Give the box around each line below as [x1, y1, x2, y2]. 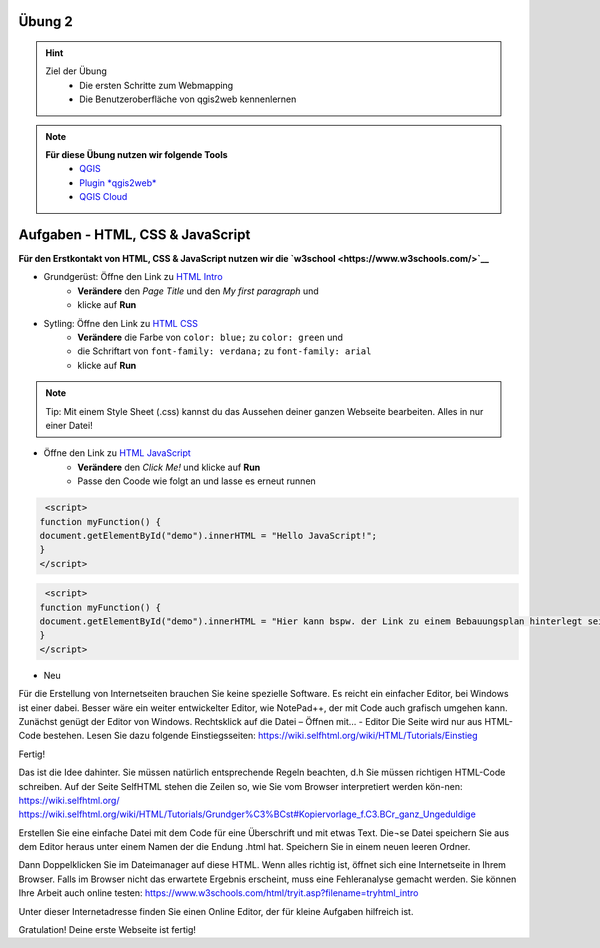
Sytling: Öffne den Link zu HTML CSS [43, 317, 199, 329]
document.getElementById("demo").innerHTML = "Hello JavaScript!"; [39, 530, 378, 541]
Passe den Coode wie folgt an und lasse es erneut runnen [77, 475, 317, 487]
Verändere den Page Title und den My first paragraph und [77, 285, 319, 297]
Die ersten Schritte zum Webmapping [79, 79, 234, 91]
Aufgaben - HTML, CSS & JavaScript [18, 226, 251, 243]
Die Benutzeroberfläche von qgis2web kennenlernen [79, 93, 297, 105]
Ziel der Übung [45, 65, 107, 77]
